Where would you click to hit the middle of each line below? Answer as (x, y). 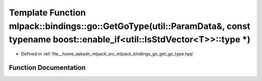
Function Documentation (47, 67)
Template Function (47, 13)
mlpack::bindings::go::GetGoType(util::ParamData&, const (130, 26)
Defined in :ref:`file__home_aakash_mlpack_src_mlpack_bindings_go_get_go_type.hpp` (108, 54)
